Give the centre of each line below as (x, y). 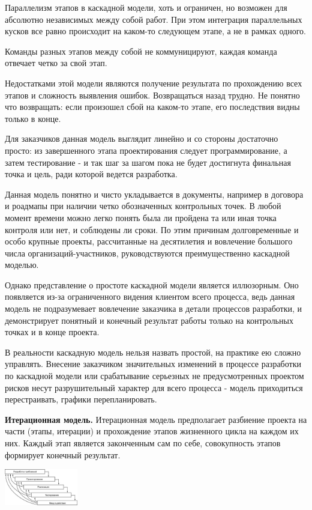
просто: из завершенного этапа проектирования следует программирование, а (146, 150)
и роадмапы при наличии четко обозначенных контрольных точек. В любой (143, 206)
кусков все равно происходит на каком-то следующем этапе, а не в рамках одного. (156, 31)
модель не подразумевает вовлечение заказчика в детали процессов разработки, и (154, 308)
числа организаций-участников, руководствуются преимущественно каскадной (147, 253)
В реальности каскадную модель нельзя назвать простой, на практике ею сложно (153, 352)
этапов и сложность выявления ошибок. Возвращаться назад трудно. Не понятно (152, 95)
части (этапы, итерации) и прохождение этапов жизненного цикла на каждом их (152, 431)
